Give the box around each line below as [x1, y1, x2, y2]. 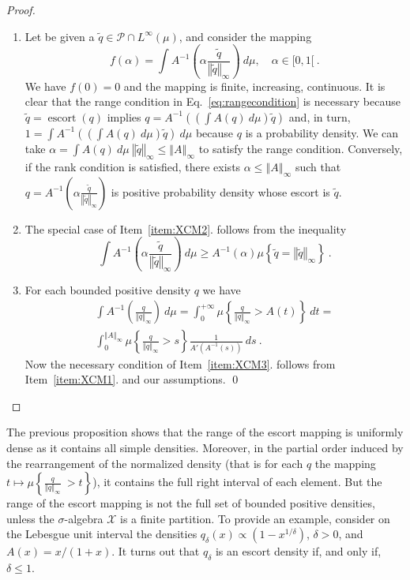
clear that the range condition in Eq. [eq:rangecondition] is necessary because [24, 93, 401, 110]
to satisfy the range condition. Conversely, [198, 140, 403, 156]
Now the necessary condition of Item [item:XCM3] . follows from [24, 355, 336, 372]
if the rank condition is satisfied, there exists [24, 158, 241, 174]
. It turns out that [111, 543, 200, 559]
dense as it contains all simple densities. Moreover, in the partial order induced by [6, 439, 404, 455]
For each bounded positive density [24, 281, 191, 297]
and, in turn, [288, 108, 351, 125]
